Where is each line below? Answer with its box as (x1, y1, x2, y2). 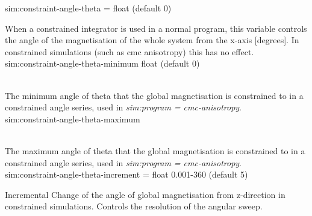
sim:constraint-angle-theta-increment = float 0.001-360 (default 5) (5, 168, 248, 181)
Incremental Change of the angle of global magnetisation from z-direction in (5, 188, 285, 200)
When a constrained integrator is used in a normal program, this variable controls (5, 22, 307, 34)
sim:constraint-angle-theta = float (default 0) (5, 2, 172, 14)
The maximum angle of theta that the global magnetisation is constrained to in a (5, 144, 305, 157)
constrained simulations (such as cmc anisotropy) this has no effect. (5, 45, 254, 58)
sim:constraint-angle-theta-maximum (5, 112, 140, 125)
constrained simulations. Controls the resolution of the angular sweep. (5, 200, 263, 212)
